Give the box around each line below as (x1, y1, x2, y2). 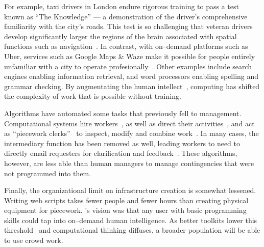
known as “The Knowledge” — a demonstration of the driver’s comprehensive (4, 11, 248, 21)
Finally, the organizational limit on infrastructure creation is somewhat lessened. (4, 185, 256, 196)
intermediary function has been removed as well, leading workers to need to (4, 138, 241, 148)
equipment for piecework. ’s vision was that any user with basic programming (4, 205, 247, 215)
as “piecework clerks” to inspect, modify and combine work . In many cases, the (4, 128, 259, 139)
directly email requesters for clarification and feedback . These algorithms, (4, 148, 237, 158)
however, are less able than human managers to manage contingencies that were (4, 157, 254, 168)
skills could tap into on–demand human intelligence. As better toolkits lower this (4, 214, 257, 225)
